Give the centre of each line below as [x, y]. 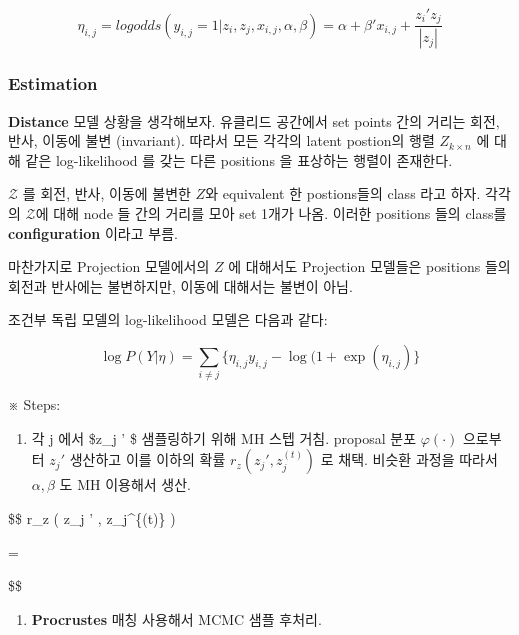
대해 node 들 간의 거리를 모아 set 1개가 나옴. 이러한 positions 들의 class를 [280, 212]
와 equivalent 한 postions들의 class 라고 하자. [343, 193]
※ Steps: [34, 404]
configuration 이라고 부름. [93, 232]
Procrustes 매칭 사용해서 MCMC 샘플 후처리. [176, 618]
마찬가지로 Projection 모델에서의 [109, 266]
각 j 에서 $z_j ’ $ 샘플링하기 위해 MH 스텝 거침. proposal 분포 [224, 437]
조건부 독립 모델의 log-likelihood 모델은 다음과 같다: [168, 319]
